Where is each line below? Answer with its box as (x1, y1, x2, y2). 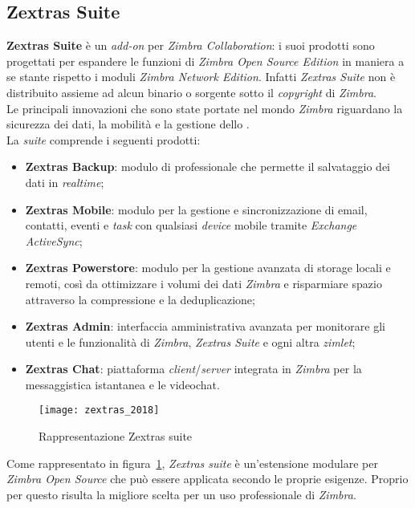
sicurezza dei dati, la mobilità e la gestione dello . (6, 116, 250, 132)
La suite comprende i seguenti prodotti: (6, 131, 201, 148)
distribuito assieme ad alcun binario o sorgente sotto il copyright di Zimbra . (6, 83, 376, 100)
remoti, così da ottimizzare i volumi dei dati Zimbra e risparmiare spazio (25, 274, 382, 291)
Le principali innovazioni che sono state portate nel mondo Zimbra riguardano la (6, 100, 403, 116)
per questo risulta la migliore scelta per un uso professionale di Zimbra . (6, 486, 356, 502)
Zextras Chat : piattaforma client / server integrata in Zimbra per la (25, 360, 362, 377)
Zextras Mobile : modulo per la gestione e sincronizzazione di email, (25, 201, 368, 217)
